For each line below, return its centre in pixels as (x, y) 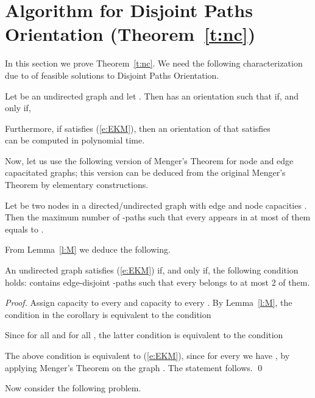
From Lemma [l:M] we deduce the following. (88, 249)
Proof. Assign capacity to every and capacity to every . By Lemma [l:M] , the (149, 302)
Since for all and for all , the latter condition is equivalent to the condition (144, 335)
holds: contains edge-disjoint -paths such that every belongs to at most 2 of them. (157, 282)
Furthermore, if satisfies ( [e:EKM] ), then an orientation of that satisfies (138, 128)
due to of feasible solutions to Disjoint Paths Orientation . (112, 75)
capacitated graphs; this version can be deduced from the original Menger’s (145, 172)
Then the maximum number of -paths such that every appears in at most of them (158, 217)
